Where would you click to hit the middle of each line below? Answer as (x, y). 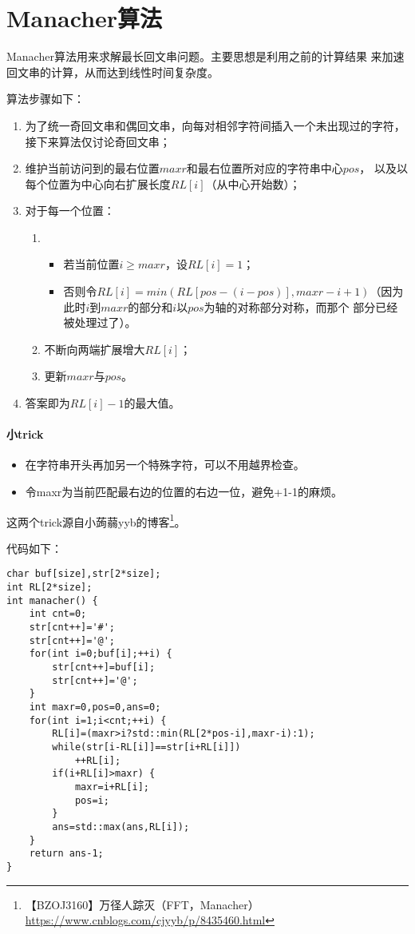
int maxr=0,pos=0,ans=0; (95, 707)
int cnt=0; (58, 614)
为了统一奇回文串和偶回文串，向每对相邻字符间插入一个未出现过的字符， (215, 125)
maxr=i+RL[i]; (112, 787)
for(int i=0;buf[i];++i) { (101, 654)
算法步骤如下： (45, 99)
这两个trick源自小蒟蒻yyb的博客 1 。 (96, 520)
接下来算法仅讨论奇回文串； (98, 141)
